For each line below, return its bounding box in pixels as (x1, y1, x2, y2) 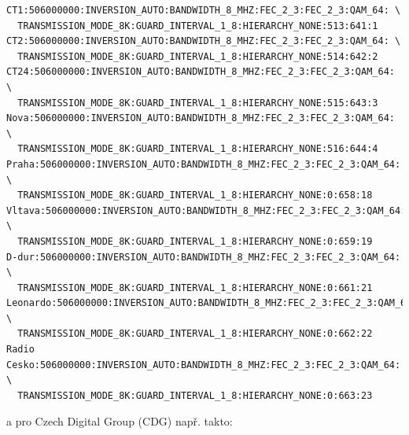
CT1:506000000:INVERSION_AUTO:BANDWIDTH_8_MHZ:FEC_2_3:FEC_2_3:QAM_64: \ (6, 5, 401, 16)
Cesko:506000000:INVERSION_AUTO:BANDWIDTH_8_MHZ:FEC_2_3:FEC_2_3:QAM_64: (6, 359, 401, 370)
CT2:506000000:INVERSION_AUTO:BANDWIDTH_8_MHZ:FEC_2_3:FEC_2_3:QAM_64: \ (6, 35, 401, 47)
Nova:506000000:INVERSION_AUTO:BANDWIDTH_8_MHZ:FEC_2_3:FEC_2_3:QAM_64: (6, 112, 395, 124)
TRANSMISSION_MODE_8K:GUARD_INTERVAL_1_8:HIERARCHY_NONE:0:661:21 (17, 282, 373, 293)
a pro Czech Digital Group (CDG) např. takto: (6, 413, 233, 429)
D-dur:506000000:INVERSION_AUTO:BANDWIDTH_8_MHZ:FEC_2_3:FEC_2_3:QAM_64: (6, 251, 401, 263)
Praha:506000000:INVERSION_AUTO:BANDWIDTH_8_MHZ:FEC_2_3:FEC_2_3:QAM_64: (6, 158, 401, 170)
